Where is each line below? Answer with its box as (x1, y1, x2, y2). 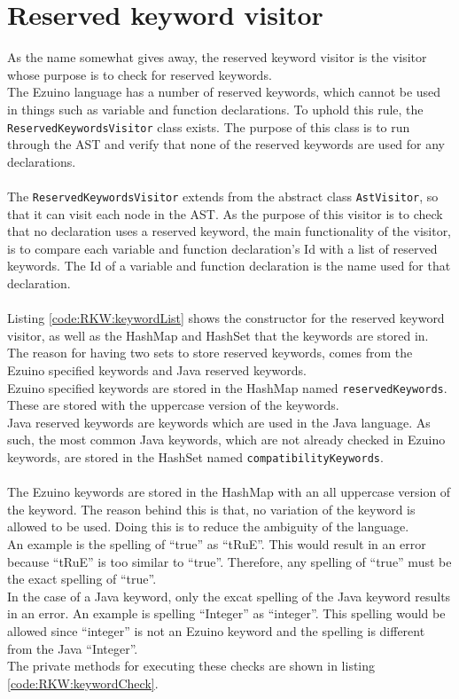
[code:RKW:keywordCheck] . (7, 673, 159, 692)
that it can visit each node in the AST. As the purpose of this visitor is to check (7, 204, 443, 223)
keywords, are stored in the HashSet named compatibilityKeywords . (7, 447, 384, 466)
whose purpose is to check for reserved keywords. (7, 65, 272, 83)
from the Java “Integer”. (7, 639, 138, 657)
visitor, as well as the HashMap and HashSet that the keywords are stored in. (7, 326, 429, 344)
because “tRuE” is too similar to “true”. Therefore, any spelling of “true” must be (7, 552, 452, 570)
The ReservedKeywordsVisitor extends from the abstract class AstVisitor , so (7, 186, 439, 205)
